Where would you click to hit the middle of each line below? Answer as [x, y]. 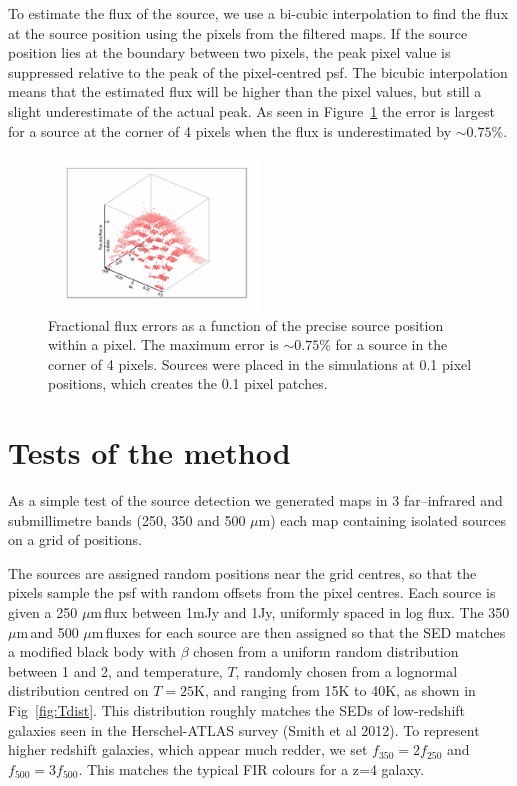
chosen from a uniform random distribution [326, 651]
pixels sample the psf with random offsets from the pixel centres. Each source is [252, 592]
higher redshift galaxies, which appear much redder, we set [188, 749]
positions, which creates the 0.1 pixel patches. [188, 383]
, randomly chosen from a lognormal [346, 670]
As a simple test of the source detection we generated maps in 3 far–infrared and [255, 500]
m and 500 [47, 631]
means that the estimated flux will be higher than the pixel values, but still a [245, 91]
